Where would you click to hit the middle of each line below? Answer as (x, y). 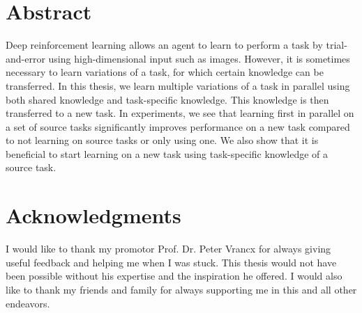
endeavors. (28, 303)
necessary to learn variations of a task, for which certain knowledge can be (165, 72)
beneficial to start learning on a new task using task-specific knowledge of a (167, 153)
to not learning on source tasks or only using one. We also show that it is (162, 140)
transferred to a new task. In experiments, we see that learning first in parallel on (180, 113)
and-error (25, 58)
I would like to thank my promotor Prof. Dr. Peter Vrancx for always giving (168, 249)
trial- (337, 45)
